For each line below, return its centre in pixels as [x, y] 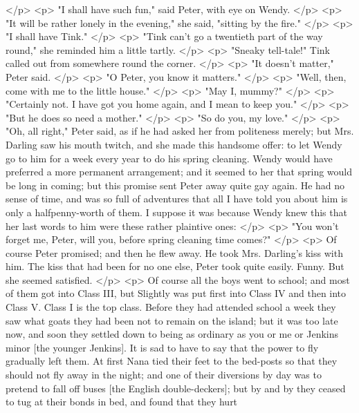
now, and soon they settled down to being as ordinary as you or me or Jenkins [172, 334]
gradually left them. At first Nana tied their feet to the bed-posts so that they [172, 361]
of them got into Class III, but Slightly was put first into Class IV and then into [176, 293]
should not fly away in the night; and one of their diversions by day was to [164, 375]
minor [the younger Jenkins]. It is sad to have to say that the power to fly [162, 347]
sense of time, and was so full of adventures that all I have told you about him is [177, 199]
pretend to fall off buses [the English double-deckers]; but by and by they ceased [176, 388]
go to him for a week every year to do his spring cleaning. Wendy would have [169, 158]
